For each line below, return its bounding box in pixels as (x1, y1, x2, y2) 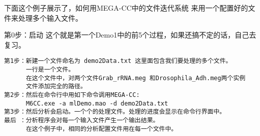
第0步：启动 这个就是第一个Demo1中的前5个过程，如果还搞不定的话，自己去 (4, 29, 256, 40)
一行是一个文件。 (25, 66, 75, 74)
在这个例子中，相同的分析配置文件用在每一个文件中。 (25, 125, 178, 132)
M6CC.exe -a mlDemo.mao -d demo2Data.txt (25, 99, 168, 107)
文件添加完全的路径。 (25, 83, 86, 90)
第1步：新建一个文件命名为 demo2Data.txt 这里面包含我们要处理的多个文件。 (4, 57, 232, 65)
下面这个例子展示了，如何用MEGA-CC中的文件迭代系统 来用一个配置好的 (4, 3, 248, 13)
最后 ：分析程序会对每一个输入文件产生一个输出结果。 (4, 116, 159, 124)
